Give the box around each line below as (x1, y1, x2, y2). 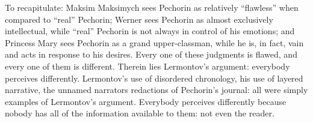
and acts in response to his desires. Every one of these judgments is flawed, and (5, 48, 297, 61)
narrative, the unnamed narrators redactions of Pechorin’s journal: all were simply (5, 83, 308, 96)
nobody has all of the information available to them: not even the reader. (5, 107, 274, 119)
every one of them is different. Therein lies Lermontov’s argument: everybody (5, 59, 290, 72)
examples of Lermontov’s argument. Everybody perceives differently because (5, 95, 287, 107)
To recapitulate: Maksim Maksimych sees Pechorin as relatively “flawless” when (5, 1, 299, 13)
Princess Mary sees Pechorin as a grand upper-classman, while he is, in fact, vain (5, 36, 304, 49)
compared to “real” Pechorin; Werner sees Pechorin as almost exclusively (5, 13, 273, 25)
